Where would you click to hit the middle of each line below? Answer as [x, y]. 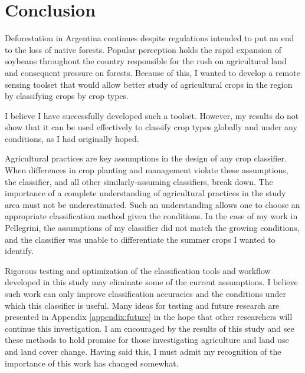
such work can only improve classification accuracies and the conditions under [145, 293]
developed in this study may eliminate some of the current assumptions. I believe [151, 282]
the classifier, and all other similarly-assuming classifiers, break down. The [139, 181]
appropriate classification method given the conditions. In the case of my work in [151, 216]
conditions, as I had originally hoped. [72, 138]
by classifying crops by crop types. [67, 96]
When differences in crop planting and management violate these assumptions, [147, 170]
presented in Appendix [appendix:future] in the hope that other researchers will [149, 317]
